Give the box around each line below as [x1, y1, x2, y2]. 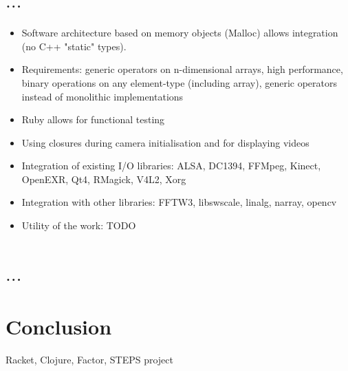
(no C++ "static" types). [21, 39, 127, 53]
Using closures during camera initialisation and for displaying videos [21, 135, 309, 149]
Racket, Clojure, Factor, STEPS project [6, 352, 173, 367]
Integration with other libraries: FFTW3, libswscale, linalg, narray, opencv [21, 195, 337, 209]
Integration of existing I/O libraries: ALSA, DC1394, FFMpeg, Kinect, [21, 158, 321, 173]
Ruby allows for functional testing [21, 112, 165, 127]
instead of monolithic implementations [21, 89, 184, 103]
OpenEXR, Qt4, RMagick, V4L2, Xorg [21, 171, 186, 186]
